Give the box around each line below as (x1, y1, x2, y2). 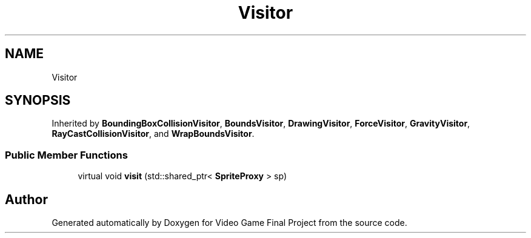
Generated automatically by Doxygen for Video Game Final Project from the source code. (52, 217, 407, 228)
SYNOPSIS (5, 93, 71, 108)
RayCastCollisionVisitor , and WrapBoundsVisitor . (52, 128, 255, 139)
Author (5, 191, 48, 207)
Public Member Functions (5, 148, 128, 161)
